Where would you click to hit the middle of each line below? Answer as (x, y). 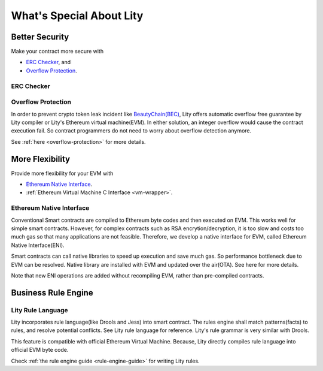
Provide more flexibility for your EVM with (62, 173)
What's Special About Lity (77, 16)
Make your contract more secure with (57, 52)
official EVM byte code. (40, 350)
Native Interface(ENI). (38, 245)
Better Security (40, 37)
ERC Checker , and (48, 62)
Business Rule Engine (52, 293)
